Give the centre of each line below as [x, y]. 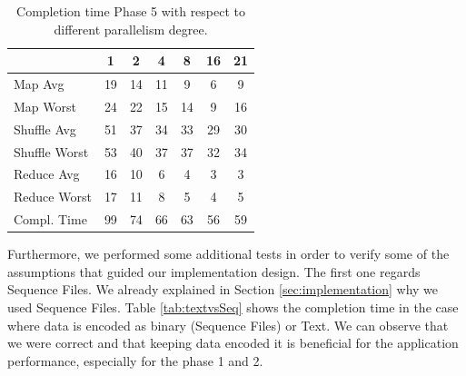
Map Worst [45, 106]
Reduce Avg [47, 174]
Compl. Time [50, 219]
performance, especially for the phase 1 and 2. [135, 360]
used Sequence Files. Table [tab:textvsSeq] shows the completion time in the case [233, 307]
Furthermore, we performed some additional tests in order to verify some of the [228, 254]
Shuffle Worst [51, 151]
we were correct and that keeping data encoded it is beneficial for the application [233, 343]
